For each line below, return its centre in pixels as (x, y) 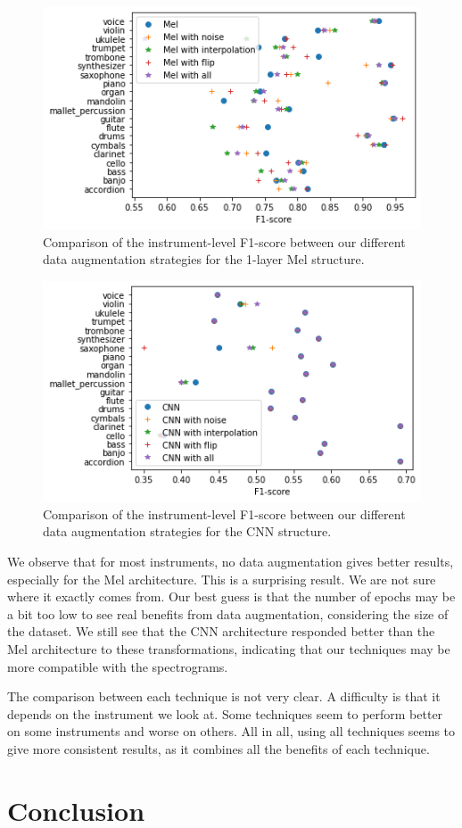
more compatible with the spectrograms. (118, 666)
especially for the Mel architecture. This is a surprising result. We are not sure (222, 579)
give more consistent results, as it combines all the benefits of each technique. (219, 748)
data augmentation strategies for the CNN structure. (187, 531)
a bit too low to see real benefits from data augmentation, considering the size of (228, 613)
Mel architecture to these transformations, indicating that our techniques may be (229, 649)
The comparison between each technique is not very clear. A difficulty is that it (224, 696)
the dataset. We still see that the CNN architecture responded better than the (221, 631)
